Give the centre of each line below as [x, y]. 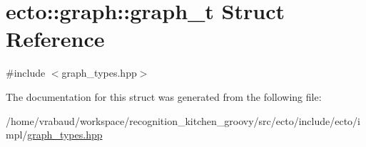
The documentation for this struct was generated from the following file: [164, 96]
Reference [55, 39]
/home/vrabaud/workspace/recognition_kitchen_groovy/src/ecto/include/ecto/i [183, 120]
